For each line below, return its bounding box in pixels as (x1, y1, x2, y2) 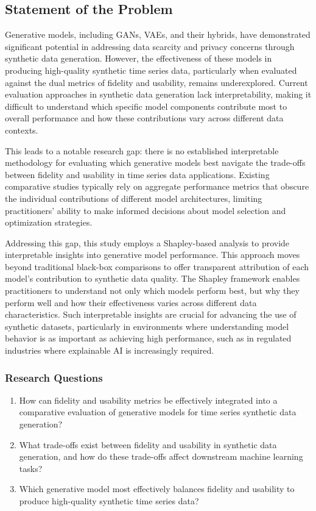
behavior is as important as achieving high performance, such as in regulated (5, 332, 292, 345)
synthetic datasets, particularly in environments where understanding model (5, 320, 289, 332)
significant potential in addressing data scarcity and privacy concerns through (5, 40, 295, 52)
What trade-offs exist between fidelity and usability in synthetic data (19, 438, 277, 451)
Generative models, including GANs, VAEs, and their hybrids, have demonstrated (5, 28, 311, 41)
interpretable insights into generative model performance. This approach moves (5, 248, 300, 261)
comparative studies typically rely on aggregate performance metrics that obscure (5, 180, 309, 193)
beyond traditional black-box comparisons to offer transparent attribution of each (5, 260, 309, 273)
